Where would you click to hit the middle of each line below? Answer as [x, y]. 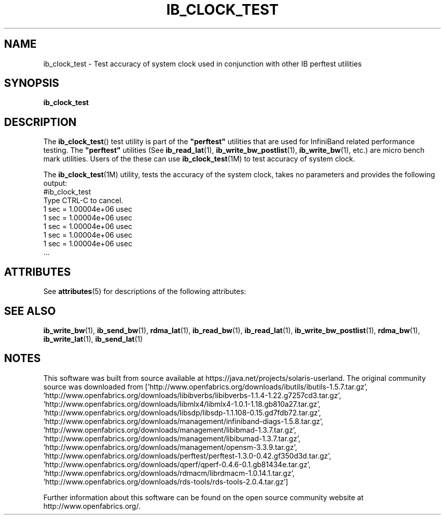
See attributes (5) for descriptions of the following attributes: [145, 291]
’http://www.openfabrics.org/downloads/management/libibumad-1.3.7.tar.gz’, [172, 438]
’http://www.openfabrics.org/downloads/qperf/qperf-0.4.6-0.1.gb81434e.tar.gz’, [177, 464]
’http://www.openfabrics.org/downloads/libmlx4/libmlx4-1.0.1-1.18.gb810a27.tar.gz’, [182, 404]
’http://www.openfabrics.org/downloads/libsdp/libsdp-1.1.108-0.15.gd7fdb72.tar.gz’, [182, 412]
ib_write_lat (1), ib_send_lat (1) [93, 339]
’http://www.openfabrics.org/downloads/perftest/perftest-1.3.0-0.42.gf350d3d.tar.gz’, [187, 456]
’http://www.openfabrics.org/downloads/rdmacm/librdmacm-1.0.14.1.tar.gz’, [169, 473]
